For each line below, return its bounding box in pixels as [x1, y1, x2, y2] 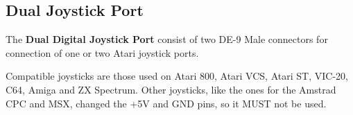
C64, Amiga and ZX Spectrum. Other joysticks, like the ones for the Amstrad [6, 82, 336, 96]
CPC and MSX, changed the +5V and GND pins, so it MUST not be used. [6, 96, 327, 110]
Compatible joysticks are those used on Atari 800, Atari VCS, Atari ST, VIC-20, [6, 69, 348, 83]
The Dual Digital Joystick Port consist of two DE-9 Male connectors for [6, 32, 328, 46]
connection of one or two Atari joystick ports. [6, 45, 199, 60]
